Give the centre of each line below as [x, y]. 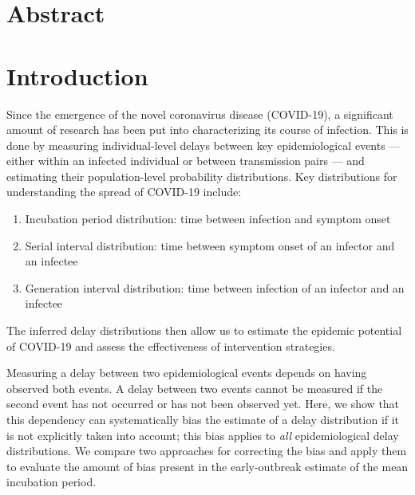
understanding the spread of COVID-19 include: [124, 192]
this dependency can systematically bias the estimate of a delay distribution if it [203, 419]
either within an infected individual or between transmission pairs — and [186, 161]
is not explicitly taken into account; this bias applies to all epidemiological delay [203, 435]
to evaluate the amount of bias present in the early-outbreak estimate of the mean [207, 466]
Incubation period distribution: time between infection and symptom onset [208, 219]
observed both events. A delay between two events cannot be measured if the [195, 388]
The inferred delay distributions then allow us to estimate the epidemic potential [204, 330]
